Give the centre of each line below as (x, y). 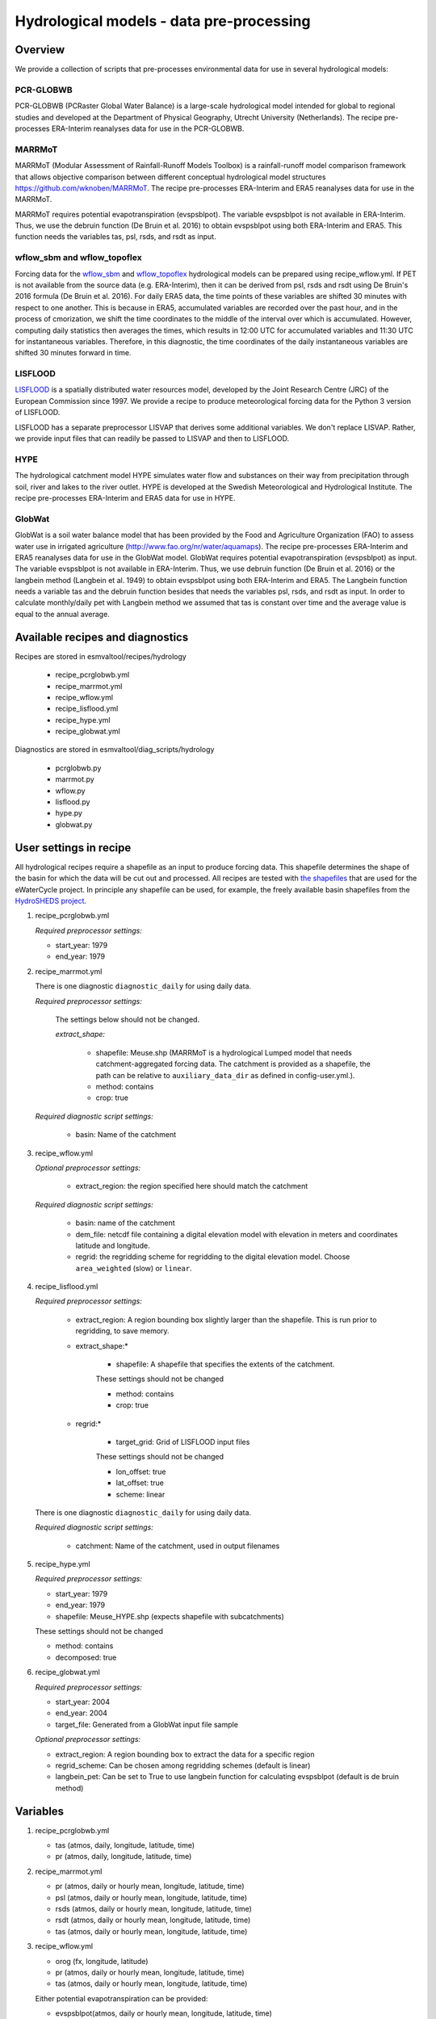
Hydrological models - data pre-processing (163, 21)
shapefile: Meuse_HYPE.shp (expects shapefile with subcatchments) (170, 1616)
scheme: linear (140, 1494)
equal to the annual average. (63, 614)
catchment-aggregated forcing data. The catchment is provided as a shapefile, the (233, 1064)
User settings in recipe (73, 848)
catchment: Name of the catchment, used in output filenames (178, 1546)
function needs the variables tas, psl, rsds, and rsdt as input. (116, 237)
